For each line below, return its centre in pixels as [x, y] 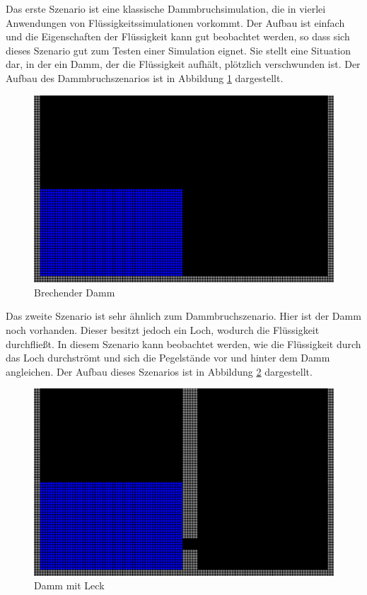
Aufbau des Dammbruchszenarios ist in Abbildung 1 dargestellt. [145, 77]
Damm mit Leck [69, 585]
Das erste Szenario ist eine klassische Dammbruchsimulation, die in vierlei [166, 8]
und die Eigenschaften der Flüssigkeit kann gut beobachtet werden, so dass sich [178, 36]
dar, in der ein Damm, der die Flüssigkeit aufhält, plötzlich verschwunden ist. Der [183, 64]
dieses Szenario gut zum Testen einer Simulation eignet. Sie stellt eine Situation [179, 50]
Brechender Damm [75, 292]
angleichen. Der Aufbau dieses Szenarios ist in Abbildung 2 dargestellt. [159, 371]
